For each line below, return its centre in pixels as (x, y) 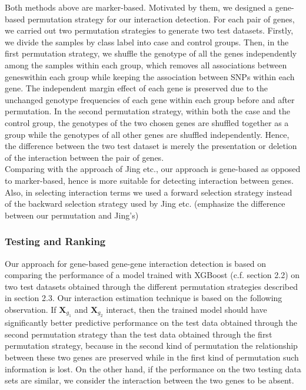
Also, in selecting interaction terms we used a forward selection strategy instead (149, 192)
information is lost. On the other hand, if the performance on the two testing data (153, 368)
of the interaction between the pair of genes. (84, 157)
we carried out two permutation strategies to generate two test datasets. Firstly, (149, 30)
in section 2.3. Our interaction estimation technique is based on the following (144, 298)
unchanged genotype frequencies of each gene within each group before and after (150, 99)
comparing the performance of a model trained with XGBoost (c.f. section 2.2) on (152, 275)
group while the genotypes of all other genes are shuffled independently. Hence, (147, 134)
